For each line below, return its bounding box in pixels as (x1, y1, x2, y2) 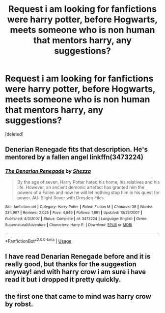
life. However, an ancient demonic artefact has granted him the (17, 184, 145, 190)
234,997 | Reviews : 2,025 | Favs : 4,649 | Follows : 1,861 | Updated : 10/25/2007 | (5, 210, 142, 215)
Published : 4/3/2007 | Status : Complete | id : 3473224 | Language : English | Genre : (5, 216, 148, 221)
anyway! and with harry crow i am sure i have (5, 268, 146, 276)
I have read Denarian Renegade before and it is (5, 252, 151, 261)
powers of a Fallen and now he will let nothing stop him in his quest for (17, 189, 160, 195)
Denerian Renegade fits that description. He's (5, 145, 148, 154)
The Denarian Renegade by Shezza (5, 168, 91, 175)
